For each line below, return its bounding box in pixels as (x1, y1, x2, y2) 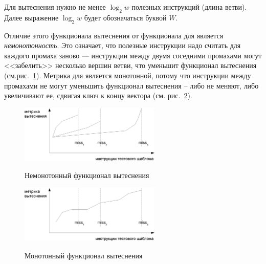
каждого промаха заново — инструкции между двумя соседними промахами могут (4, 50, 262, 60)
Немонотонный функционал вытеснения (25, 170, 149, 181)
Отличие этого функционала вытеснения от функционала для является (4, 30, 224, 40)
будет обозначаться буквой (84, 12, 167, 23)
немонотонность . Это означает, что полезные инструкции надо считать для (4, 40, 241, 51)
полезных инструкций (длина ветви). (131, 2, 247, 12)
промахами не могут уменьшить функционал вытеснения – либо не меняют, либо (4, 80, 259, 91)
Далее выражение (4, 12, 59, 23)
